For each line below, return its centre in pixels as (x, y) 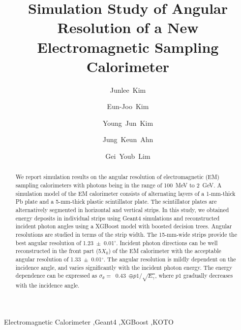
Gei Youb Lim (128, 156)
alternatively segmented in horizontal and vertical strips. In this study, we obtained (122, 210)
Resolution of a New (128, 27)
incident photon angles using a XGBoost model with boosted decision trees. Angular (124, 226)
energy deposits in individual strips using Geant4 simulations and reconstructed (118, 218)
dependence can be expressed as (56, 275)
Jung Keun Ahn (128, 139)
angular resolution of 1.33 (48, 259)
